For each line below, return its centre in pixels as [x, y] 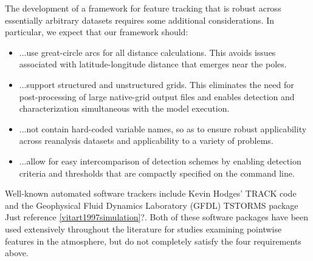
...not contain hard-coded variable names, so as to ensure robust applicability [163, 128]
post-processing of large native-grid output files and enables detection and [157, 96]
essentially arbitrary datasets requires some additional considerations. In [140, 20]
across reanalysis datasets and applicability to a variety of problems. [146, 141]
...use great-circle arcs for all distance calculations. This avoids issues [147, 52]
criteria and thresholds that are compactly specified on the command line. [157, 173]
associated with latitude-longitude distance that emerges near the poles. [153, 64]
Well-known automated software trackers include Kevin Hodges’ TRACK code [151, 193]
